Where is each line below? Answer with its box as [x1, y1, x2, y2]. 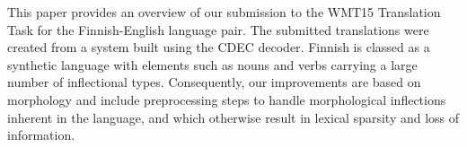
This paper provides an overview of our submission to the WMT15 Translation [7, 3, 441, 21]
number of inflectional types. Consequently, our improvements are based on [7, 73, 421, 91]
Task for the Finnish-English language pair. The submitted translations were [7, 20, 429, 39]
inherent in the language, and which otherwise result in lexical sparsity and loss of [7, 108, 460, 126]
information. [7, 125, 75, 144]
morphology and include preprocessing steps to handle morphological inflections [7, 90, 446, 108]
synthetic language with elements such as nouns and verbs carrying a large [7, 55, 418, 73]
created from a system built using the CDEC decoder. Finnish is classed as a [7, 38, 430, 56]
